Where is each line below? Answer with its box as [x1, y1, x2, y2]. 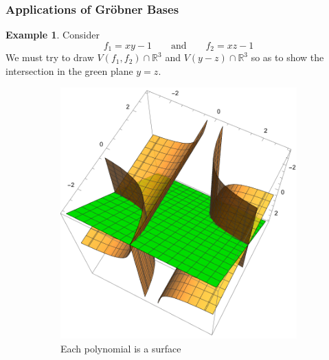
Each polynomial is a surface [60, 341, 181, 356]
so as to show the [251, 50, 324, 65]
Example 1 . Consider [5, 27, 100, 42]
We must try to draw [5, 50, 94, 65]
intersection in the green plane [5, 63, 133, 78]
